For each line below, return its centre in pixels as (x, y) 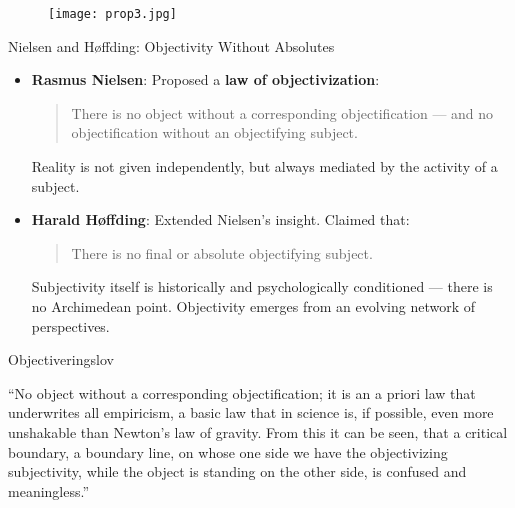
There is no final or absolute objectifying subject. (222, 252)
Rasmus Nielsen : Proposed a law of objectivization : (205, 79)
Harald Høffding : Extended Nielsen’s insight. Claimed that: (220, 219)
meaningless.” (49, 490)
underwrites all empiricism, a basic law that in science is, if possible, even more (251, 412)
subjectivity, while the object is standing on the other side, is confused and (237, 471)
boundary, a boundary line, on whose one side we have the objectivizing (228, 451)
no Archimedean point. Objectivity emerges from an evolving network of (253, 306)
